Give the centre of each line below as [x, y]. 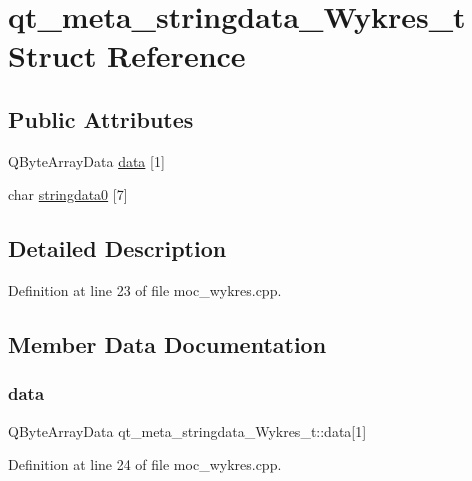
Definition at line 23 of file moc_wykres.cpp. [145, 290]
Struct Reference [127, 55]
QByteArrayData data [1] [86, 160]
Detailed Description [117, 248]
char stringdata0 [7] [68, 194]
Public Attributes [101, 118]
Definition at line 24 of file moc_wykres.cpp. [145, 464]
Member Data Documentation [167, 344]
